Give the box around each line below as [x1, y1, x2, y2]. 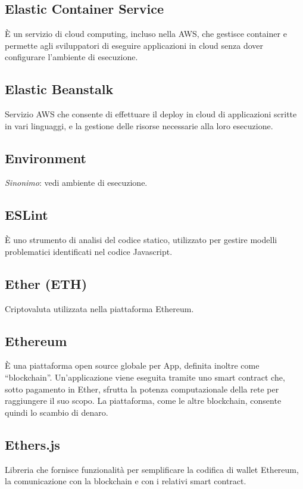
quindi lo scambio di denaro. [5, 406, 108, 418]
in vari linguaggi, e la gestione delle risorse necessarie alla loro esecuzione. [5, 119, 273, 132]
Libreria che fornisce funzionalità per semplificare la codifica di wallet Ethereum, [5, 463, 299, 475]
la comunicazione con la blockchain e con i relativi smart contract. [5, 475, 246, 487]
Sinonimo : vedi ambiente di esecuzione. [5, 176, 148, 189]
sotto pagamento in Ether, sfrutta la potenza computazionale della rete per [5, 382, 279, 395]
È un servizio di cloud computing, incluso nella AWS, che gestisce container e [5, 27, 287, 39]
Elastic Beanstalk [5, 80, 114, 98]
